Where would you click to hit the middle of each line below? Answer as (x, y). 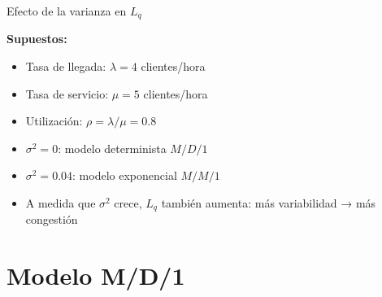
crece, (128, 203)
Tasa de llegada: (66, 66)
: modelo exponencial (125, 175)
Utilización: (54, 121)
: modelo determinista (112, 148)
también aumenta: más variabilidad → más (269, 203)
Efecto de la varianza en (67, 11)
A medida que (61, 203)
